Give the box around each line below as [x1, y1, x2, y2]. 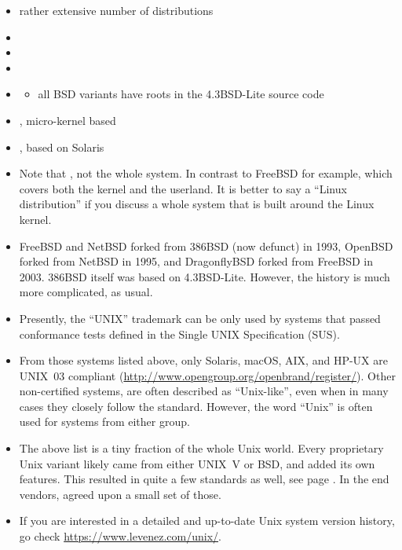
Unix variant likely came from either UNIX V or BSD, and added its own [19, 455, 375, 471]
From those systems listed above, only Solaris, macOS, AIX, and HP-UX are [19, 352, 388, 368]
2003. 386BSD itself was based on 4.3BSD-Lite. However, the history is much [19, 268, 390, 284]
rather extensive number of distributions [19, 2, 214, 18]
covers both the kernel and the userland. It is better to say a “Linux [19, 180, 347, 196]
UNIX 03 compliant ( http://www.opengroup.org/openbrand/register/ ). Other [19, 367, 396, 383]
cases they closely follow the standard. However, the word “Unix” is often [19, 398, 373, 414]
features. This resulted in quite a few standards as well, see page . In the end [19, 471, 389, 487]
